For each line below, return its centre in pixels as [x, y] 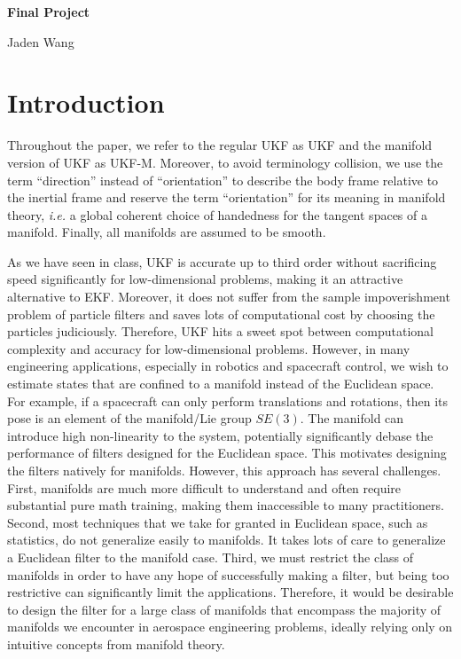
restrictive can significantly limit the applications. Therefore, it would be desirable [230, 592]
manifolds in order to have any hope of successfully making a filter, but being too [228, 574]
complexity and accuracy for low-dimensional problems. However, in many [209, 348]
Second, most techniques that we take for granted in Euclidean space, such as [218, 522]
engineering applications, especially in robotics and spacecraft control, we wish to [228, 366]
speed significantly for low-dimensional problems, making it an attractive [205, 279]
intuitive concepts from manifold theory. [116, 643]
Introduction [86, 102]
